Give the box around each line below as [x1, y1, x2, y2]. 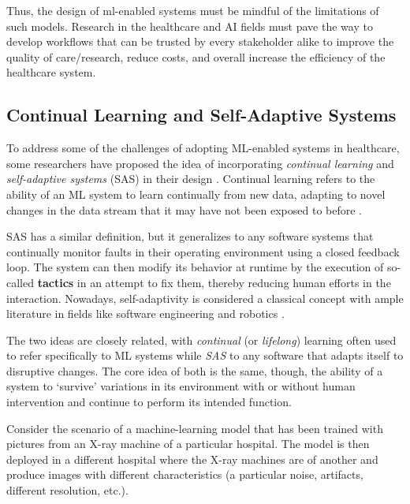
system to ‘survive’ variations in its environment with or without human [6, 378, 356, 394]
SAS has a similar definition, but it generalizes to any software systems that [6, 228, 374, 245]
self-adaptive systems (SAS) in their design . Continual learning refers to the [6, 170, 375, 187]
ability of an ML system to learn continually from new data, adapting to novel [6, 185, 386, 202]
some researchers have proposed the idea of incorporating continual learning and [6, 155, 394, 171]
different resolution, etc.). [6, 482, 129, 498]
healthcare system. [6, 64, 96, 80]
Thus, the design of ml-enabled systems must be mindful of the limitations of [6, 2, 379, 18]
